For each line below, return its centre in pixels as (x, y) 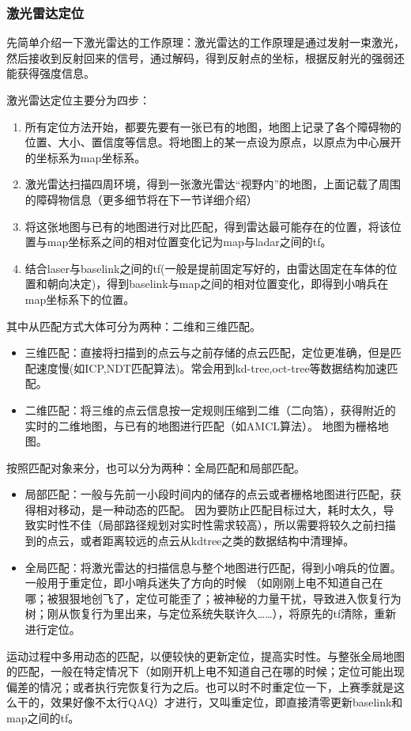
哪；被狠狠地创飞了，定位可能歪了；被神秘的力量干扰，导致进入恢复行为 (213, 598)
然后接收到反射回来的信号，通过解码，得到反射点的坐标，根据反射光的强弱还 (205, 57)
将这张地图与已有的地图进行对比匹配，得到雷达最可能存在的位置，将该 (207, 226)
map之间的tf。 (43, 718)
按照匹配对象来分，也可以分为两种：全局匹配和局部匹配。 (156, 467)
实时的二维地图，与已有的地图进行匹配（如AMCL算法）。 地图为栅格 (201, 425)
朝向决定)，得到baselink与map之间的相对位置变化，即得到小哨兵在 (218, 284)
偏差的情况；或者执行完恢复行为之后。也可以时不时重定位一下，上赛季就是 (200, 686)
